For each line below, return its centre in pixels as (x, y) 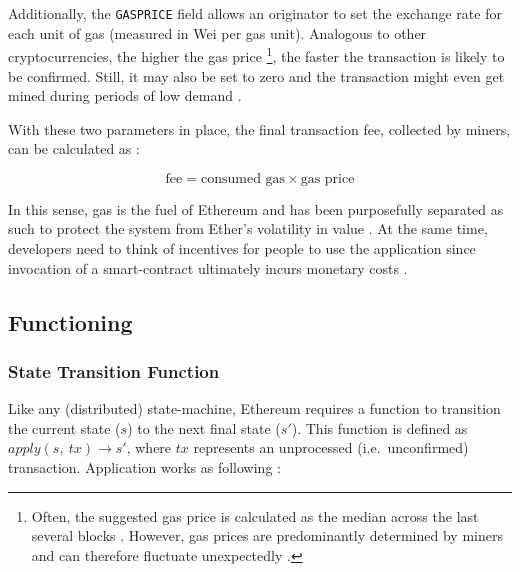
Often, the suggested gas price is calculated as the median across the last (255, 515)
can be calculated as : (74, 148)
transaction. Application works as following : (144, 467)
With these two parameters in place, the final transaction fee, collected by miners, (259, 128)
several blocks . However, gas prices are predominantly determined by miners (267, 535)
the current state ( (64, 427)
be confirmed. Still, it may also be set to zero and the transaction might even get (256, 75)
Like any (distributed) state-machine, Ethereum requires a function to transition (254, 408)
